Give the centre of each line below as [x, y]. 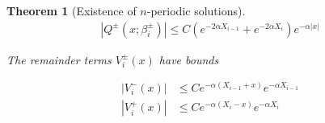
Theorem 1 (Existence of [72, 10]
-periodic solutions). [196, 10]
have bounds [189, 59]
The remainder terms [59, 59]
